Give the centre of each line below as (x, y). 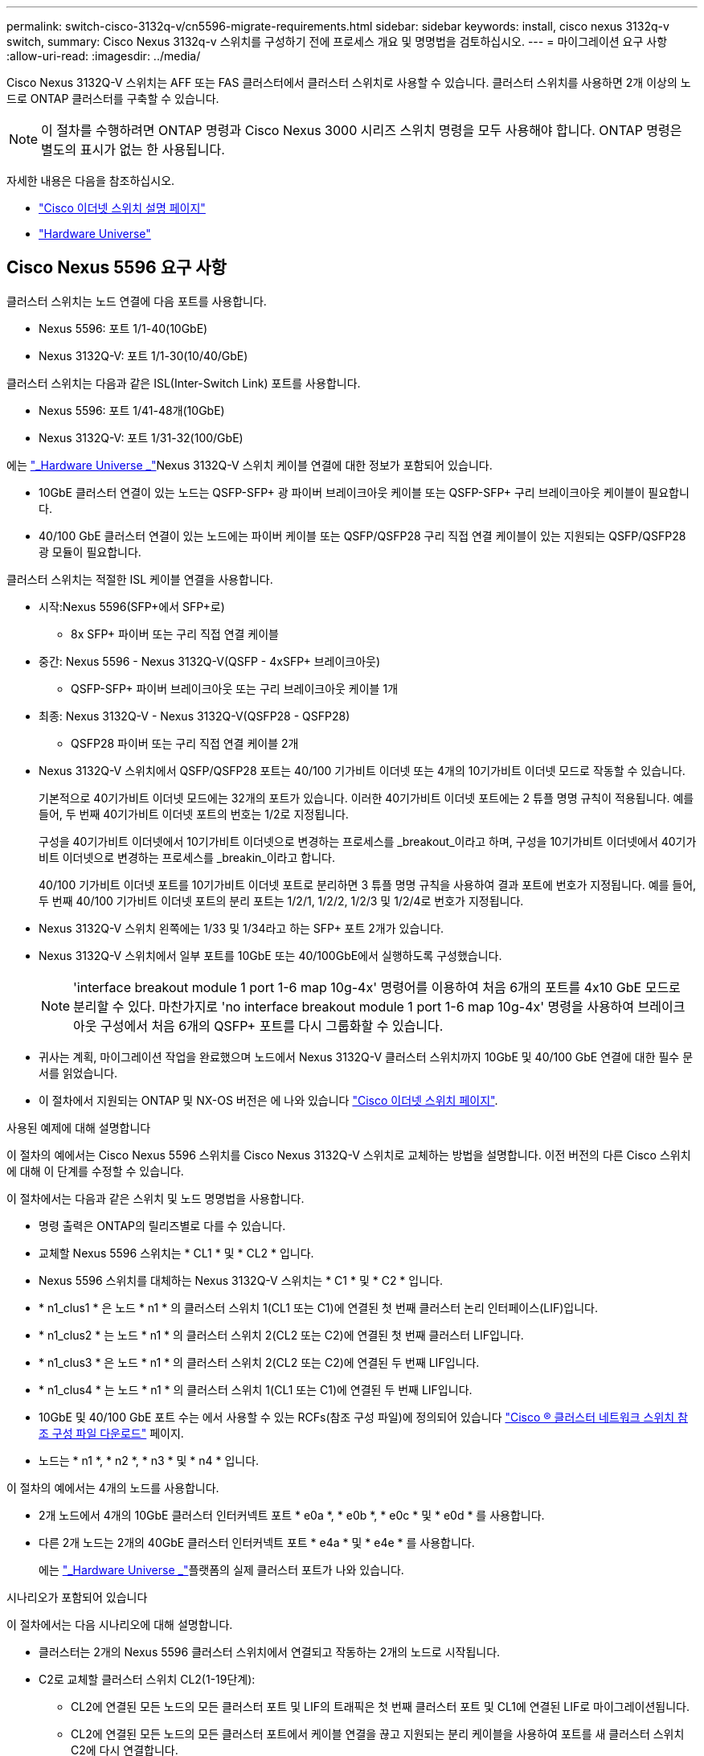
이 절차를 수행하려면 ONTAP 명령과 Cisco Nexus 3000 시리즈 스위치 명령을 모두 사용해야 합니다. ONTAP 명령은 (362, 130)
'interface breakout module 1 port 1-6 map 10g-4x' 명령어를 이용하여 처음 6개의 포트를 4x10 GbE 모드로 (377, 987)
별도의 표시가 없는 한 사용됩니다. (133, 150)
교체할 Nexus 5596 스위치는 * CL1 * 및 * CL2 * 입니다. (176, 1253)
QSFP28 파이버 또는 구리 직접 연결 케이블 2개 (185, 743)
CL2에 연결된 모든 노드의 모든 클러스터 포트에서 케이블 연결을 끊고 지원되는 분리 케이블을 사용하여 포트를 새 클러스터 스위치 (378, 1733)
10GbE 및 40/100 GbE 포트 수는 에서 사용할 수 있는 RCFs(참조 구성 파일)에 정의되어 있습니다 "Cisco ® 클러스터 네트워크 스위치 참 (363, 1417)
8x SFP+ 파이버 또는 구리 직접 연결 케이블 (175, 634)
